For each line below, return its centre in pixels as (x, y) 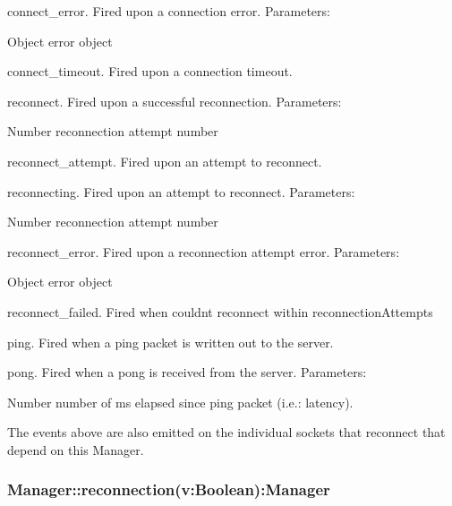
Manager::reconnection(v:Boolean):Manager (169, 489)
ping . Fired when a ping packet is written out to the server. (171, 342)
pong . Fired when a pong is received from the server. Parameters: (187, 372)
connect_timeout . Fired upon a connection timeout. (150, 71)
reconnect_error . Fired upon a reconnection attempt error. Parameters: (204, 251)
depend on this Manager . (76, 449)
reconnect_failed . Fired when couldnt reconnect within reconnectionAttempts (220, 311)
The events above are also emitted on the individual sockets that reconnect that (226, 432)
